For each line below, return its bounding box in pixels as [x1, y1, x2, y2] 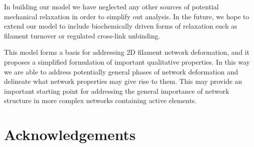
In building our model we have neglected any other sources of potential [4, 1, 219, 11]
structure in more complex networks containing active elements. [4, 95, 197, 106]
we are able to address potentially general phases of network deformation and [4, 66, 238, 76]
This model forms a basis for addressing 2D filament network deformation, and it [4, 47, 250, 57]
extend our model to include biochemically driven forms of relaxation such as [4, 21, 238, 31]
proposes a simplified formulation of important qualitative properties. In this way [4, 56, 250, 67]
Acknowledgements [4, 124, 136, 145]
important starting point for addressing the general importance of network [4, 85, 229, 96]
